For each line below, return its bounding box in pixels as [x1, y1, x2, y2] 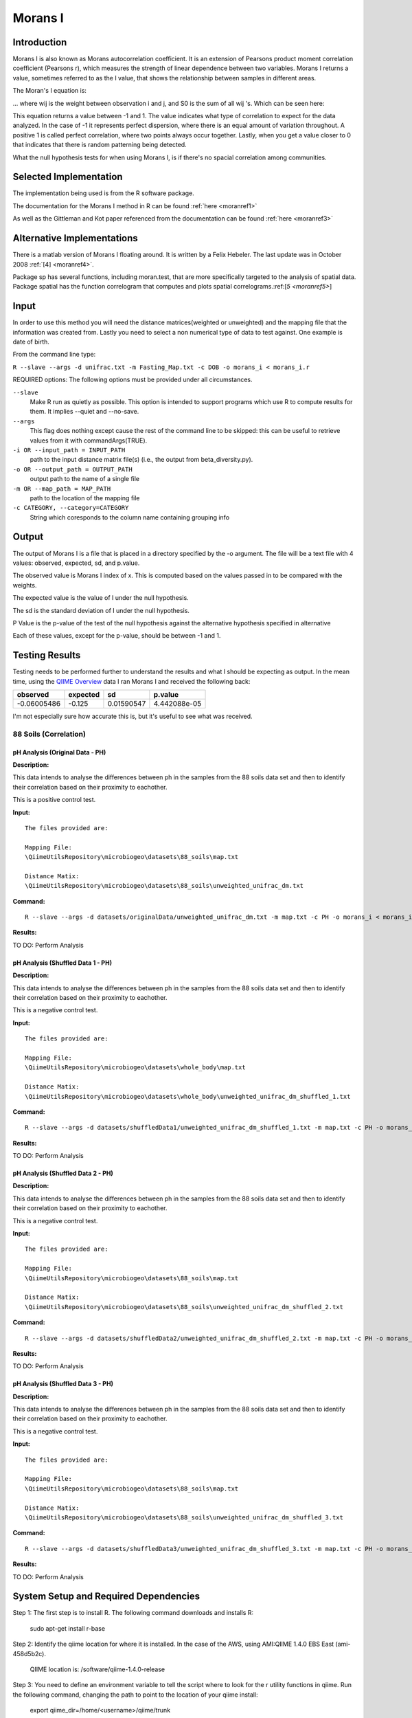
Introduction [12, 36, 67, 48]
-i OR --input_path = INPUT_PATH [12, 446, 126, 454]
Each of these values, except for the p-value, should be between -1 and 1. [12, 632, 221, 640]
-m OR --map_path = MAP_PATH [12, 484, 111, 493]
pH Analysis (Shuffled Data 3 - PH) [12, 1380, 113, 1388]
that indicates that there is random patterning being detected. [12, 141, 187, 149]
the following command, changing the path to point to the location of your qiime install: [12, 1691, 258, 1699]
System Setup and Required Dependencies [12, 1591, 201, 1603]
